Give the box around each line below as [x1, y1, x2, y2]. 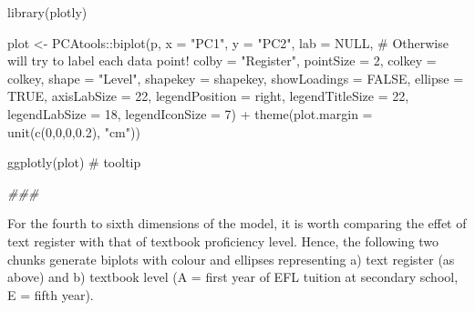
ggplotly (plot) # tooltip [7, 153, 141, 172]
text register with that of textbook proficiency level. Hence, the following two [7, 231, 439, 250]
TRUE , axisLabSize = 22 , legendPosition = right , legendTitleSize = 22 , [7, 86, 409, 105]
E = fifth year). [7, 285, 94, 304]
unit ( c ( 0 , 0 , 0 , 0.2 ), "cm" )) [7, 122, 140, 141]
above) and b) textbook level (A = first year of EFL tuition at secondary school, [7, 267, 459, 286]
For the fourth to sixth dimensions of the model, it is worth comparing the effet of [7, 214, 467, 233]
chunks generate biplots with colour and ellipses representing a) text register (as [7, 249, 455, 268]
